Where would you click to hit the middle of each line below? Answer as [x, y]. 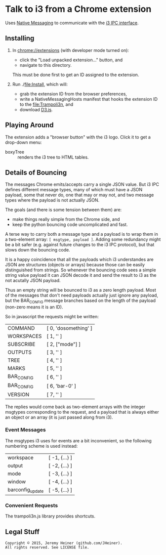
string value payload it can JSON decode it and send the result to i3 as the [81, 275]
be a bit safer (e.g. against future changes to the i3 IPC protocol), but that [80, 245]
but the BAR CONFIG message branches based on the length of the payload [81, 301]
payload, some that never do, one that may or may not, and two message [80, 195]
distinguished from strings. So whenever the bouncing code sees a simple [81, 270]
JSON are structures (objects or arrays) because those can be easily [75, 265]
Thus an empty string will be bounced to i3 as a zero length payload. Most [81, 290]
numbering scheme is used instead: [41, 446]
